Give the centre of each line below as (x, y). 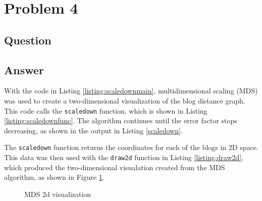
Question (28, 40)
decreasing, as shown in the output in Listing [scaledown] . (93, 130)
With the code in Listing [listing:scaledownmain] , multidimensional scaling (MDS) (131, 91)
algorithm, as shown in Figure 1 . (54, 177)
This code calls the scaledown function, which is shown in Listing (106, 110)
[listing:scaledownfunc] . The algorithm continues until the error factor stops (121, 120)
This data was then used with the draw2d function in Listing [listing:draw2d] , (124, 157)
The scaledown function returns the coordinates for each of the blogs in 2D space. (131, 147)
